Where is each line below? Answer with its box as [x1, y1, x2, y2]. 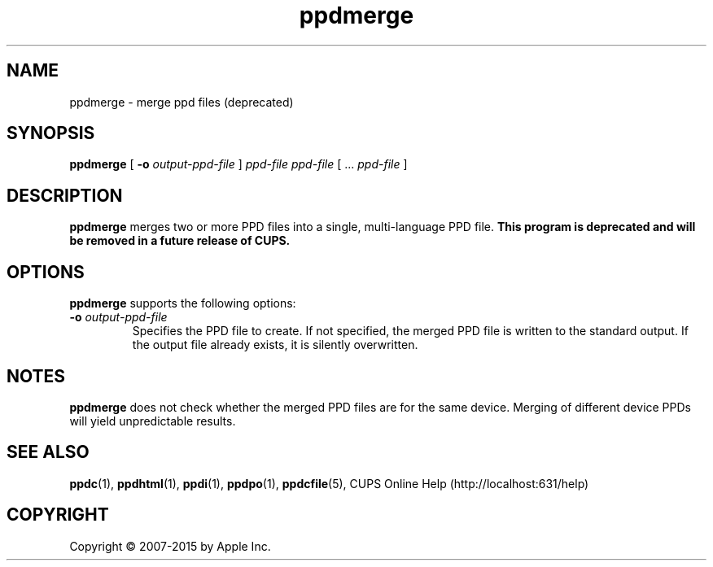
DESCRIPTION [7, 185, 123, 206]
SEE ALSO [7, 442, 90, 463]
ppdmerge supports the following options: [69, 296, 296, 311]
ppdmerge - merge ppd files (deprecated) [69, 94, 294, 109]
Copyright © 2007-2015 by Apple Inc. [69, 539, 271, 553]
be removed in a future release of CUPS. [69, 233, 291, 248]
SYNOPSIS [7, 123, 95, 144]
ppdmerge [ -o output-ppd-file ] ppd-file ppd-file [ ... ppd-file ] [69, 157, 408, 172]
